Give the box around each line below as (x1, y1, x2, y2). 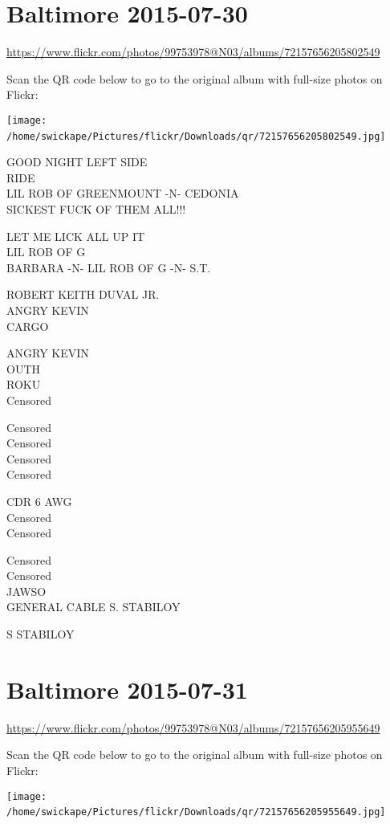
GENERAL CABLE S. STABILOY (6, 598, 181, 615)
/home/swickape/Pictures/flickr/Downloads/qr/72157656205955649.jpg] (6, 806, 386, 818)
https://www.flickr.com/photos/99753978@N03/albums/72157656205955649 (6, 719, 380, 736)
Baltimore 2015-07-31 (6, 672, 248, 705)
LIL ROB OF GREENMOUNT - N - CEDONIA (6, 185, 239, 202)
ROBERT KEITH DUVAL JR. (6, 286, 160, 303)
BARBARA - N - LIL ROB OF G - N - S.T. (6, 259, 211, 275)
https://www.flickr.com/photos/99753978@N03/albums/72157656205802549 (6, 43, 380, 60)
